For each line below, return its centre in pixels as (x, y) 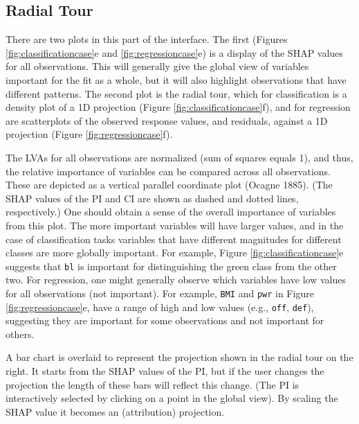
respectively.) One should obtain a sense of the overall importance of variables (171, 212)
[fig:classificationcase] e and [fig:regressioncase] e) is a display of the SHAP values (174, 52)
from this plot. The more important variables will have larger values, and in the (175, 225)
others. (20, 334)
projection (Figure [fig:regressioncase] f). (89, 134)
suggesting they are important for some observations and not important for (165, 320)
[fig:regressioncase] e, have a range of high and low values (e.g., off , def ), (160, 307)
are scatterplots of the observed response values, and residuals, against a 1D (167, 120)
